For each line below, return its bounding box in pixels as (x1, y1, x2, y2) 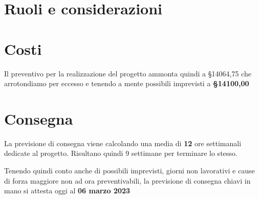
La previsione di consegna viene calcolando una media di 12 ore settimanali (4, 137, 242, 148)
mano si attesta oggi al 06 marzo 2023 (4, 185, 131, 196)
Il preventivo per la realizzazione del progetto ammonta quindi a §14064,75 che (4, 68, 251, 78)
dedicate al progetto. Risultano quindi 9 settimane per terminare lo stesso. (4, 148, 238, 158)
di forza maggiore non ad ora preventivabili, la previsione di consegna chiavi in (4, 175, 251, 186)
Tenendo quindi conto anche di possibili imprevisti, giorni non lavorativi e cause (4, 165, 255, 175)
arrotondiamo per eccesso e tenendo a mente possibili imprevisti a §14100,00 (4, 78, 249, 89)
